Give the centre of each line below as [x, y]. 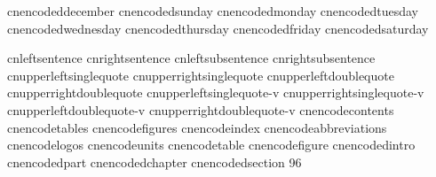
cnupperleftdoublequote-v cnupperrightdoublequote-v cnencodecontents [201, 109]
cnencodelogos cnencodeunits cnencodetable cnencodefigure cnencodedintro [211, 145]
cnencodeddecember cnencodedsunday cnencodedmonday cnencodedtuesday [213, 11]
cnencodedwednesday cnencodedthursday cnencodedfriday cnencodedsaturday [218, 28]
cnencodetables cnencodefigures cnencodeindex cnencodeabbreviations [197, 127]
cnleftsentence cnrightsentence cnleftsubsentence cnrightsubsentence [191, 58]
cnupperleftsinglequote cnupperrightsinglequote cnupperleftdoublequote [201, 75]
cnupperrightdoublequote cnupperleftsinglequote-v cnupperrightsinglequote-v [216, 92]
